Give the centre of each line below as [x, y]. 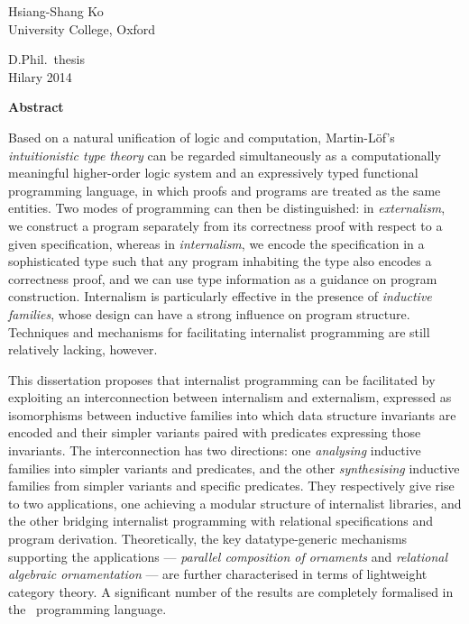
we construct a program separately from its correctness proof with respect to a [225, 225]
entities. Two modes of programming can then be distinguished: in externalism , [227, 208]
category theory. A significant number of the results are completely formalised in [231, 591]
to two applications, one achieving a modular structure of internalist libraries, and [235, 503]
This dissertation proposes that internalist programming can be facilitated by [222, 379]
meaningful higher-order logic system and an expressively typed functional [213, 173]
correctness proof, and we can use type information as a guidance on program [223, 278]
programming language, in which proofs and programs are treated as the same [225, 190]
